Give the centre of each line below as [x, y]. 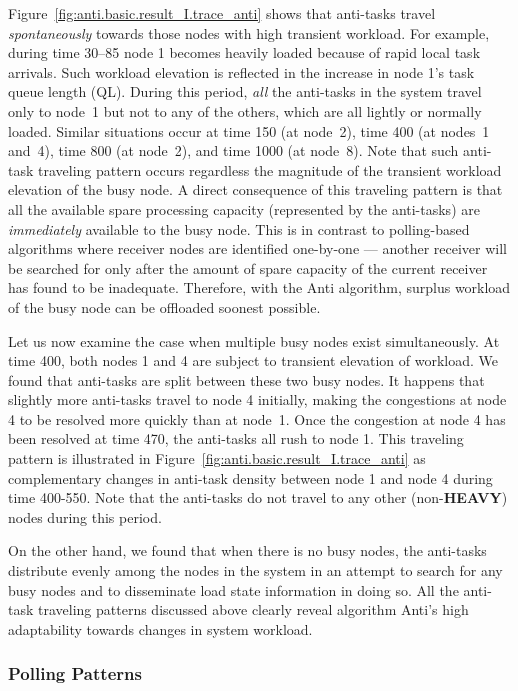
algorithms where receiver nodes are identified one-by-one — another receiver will [257, 248]
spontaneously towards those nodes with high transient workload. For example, [249, 32]
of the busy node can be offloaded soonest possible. [164, 306]
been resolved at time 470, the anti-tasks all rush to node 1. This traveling [236, 438]
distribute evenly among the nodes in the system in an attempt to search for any [255, 570]
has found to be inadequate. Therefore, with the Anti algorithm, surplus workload [259, 287]
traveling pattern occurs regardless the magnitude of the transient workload [270, 169]
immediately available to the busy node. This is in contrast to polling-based [239, 228]
